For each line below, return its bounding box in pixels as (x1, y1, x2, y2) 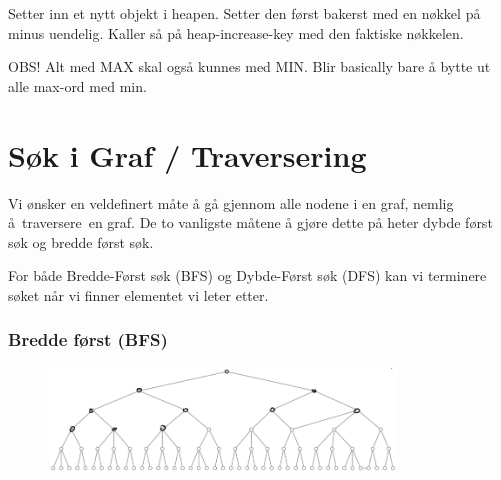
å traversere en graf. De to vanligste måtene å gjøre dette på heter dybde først (8, 212, 493, 233)
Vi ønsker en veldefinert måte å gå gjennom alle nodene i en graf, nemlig (8, 192, 454, 213)
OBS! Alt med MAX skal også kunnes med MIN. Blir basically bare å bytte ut (8, 56, 491, 77)
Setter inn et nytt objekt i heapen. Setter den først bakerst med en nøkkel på (8, 3, 481, 23)
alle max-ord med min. (8, 75, 147, 96)
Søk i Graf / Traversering (8, 134, 367, 175)
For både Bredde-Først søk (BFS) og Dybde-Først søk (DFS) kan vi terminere (8, 265, 487, 286)
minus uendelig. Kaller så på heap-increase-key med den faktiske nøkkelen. (8, 22, 464, 43)
